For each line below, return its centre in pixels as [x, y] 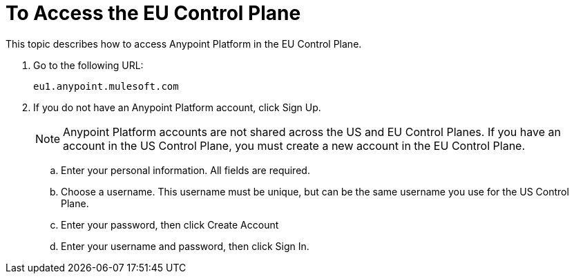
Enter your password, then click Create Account [170, 224]
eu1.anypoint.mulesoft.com [106, 86]
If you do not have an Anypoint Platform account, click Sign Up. [177, 107]
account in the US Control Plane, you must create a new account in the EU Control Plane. [294, 145]
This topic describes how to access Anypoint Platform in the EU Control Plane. [184, 44]
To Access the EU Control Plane [153, 13]
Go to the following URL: [88, 65]
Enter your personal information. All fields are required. [185, 170]
